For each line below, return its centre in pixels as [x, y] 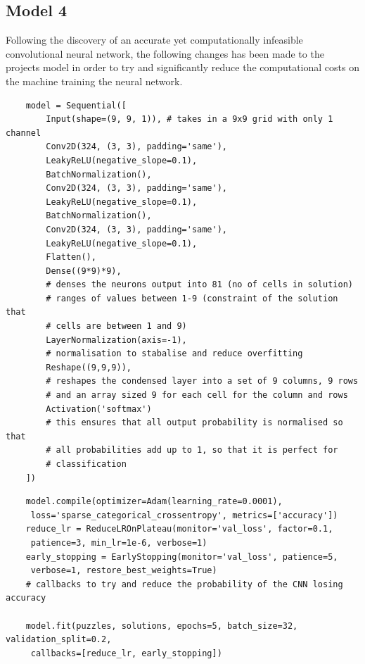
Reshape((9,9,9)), [89, 367]
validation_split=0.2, [59, 640]
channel [24, 133]
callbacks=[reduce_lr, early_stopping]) [126, 653]
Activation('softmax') [99, 409]
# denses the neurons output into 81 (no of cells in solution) [199, 285]
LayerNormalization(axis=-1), [116, 340]
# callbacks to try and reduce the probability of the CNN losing [184, 584]
